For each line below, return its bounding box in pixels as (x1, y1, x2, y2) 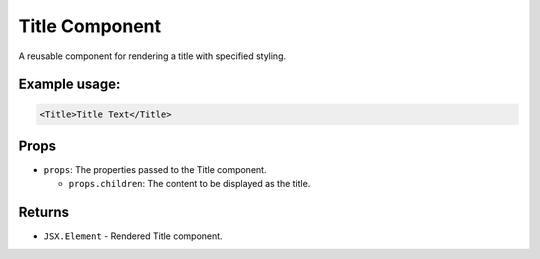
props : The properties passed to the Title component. (43, 164, 267, 176)
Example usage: (18, 76, 121, 93)
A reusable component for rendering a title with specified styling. (18, 50, 287, 62)
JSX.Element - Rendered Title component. (43, 230, 224, 242)
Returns (18, 204, 70, 221)
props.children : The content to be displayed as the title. (68, 178, 311, 190)
